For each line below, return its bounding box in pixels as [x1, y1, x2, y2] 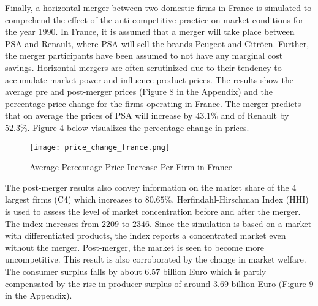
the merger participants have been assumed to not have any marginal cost [5, 49, 283, 62]
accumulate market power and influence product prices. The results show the [5, 73, 294, 86]
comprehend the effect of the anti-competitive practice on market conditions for [5, 13, 304, 26]
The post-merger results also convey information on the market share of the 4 [5, 181, 297, 193]
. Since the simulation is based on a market [149, 217, 312, 229]
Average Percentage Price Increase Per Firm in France [29, 160, 233, 173]
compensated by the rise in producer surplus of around [5, 277, 211, 289]
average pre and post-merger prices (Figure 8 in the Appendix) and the [5, 85, 273, 98]
